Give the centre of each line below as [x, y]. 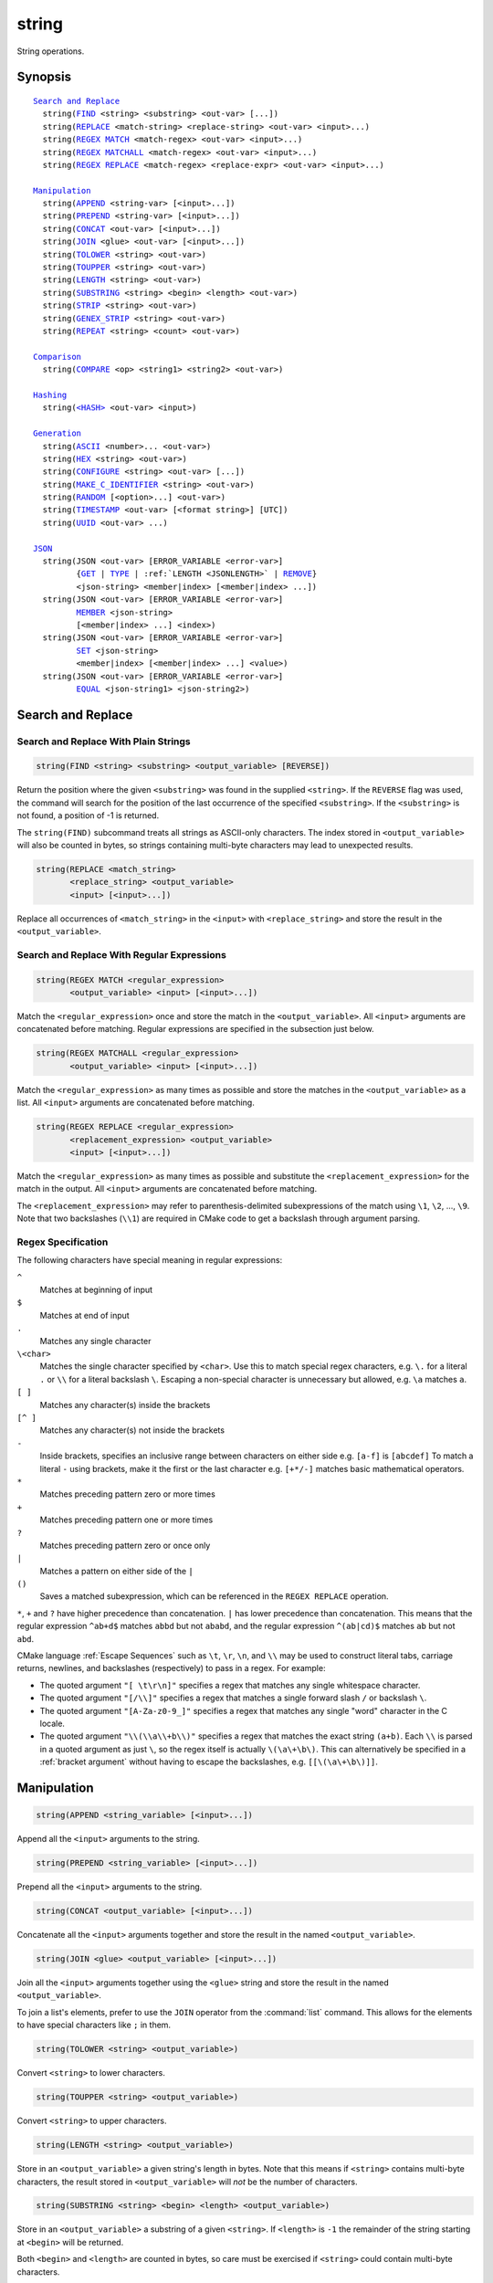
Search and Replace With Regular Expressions [122, 954]
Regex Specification [63, 1242]
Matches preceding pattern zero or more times [128, 1494]
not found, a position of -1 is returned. [88, 815]
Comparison [58, 357]
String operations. [51, 51]
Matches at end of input [84, 1315]
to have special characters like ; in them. [94, 2025]
